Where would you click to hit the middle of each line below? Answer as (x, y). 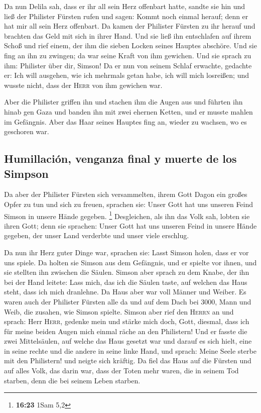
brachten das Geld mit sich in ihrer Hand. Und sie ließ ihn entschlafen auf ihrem (128, 35)
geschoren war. (27, 131)
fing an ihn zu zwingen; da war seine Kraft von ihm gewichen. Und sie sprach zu (128, 55)
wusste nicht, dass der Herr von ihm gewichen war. (83, 85)
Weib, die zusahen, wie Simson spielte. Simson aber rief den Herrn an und (119, 311)
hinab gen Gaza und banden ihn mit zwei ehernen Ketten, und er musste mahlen (128, 111)
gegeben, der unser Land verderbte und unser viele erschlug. (97, 235)
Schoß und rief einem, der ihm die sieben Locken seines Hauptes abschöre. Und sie (130, 45)
